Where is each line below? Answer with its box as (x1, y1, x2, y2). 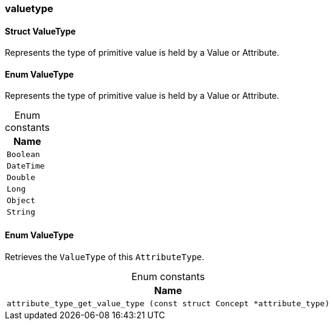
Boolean (7, 150, 40, 159)
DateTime (7, 161, 45, 171)
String (7, 207, 35, 217)
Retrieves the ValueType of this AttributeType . (5, 251, 204, 262)
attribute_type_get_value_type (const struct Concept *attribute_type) (7, 298, 330, 308)
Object (7, 196, 35, 206)
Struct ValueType (5, 25, 76, 36)
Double (7, 173, 35, 183)
